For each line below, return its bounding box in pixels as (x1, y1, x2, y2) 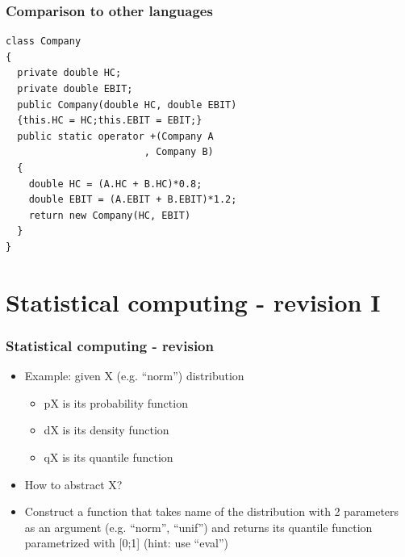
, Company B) (144, 146, 214, 158)
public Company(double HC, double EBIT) (17, 98, 237, 111)
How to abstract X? (24, 475, 123, 492)
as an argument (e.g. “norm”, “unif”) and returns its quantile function (24, 518, 373, 535)
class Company (6, 36, 81, 48)
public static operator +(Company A (17, 130, 214, 142)
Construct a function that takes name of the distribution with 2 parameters (24, 503, 399, 520)
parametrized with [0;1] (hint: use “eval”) (24, 534, 228, 551)
